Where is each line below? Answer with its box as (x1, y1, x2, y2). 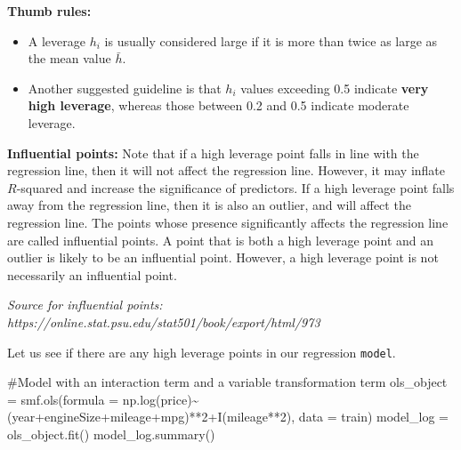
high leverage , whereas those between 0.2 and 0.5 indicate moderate (28, 96, 409, 115)
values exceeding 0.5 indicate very (240, 78, 429, 97)
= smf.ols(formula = (7, 390, 119, 408)
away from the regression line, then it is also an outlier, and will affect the (7, 196, 411, 214)
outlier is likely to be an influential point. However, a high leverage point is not (7, 248, 439, 267)
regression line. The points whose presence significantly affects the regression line (7, 213, 449, 231)
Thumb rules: (7, 2, 92, 20)
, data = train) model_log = (291, 407, 449, 426)
